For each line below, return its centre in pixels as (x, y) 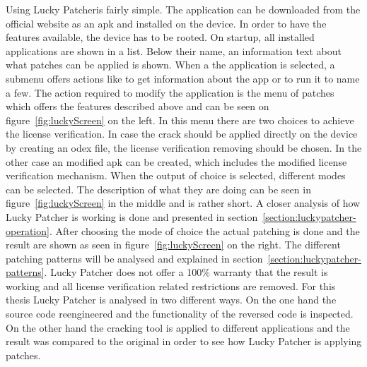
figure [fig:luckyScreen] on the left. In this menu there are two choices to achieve (180, 120)
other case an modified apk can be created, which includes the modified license (176, 161)
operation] (28, 230)
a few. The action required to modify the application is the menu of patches (170, 92)
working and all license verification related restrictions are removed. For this (171, 285)
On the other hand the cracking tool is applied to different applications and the (178, 327)
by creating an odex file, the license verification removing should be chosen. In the (184, 147)
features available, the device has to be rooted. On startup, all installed (160, 37)
